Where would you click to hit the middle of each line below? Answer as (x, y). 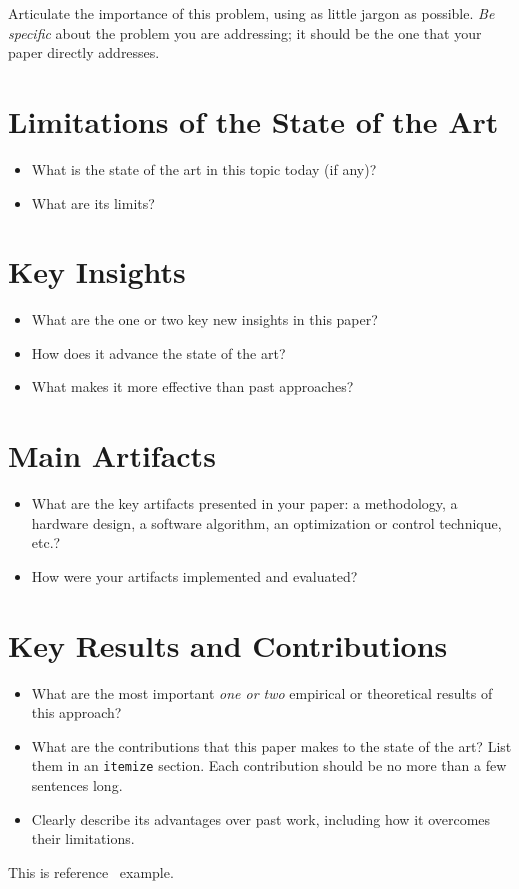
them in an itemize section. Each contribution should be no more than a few (269, 765)
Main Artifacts (112, 455)
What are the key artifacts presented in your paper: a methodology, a (244, 503)
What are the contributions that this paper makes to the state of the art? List (271, 745)
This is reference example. (91, 871)
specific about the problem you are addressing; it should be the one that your (245, 32)
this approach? (76, 712)
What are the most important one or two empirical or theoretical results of (262, 692)
